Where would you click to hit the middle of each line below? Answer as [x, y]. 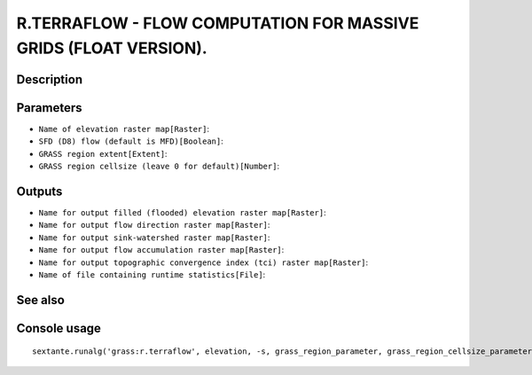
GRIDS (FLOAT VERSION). [112, 48]
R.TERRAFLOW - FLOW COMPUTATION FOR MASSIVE [218, 23]
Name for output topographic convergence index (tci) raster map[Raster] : [203, 262]
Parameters [49, 108]
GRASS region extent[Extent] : [103, 153]
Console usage [59, 328]
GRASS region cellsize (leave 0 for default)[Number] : [159, 166]
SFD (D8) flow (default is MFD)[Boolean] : [131, 141]
